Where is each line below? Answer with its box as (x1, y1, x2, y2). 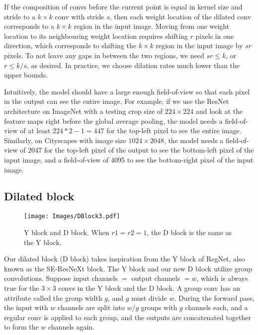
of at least (20, 125, 51, 136)
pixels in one (195, 30, 234, 41)
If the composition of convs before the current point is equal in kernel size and (4, 1, 243, 11)
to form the (4, 322, 39, 332)
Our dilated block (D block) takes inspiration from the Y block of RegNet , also (4, 253, 245, 264)
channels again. (48, 322, 95, 332)
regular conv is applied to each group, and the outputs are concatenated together (4, 312, 251, 322)
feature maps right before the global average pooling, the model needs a (4, 115, 223, 126)
